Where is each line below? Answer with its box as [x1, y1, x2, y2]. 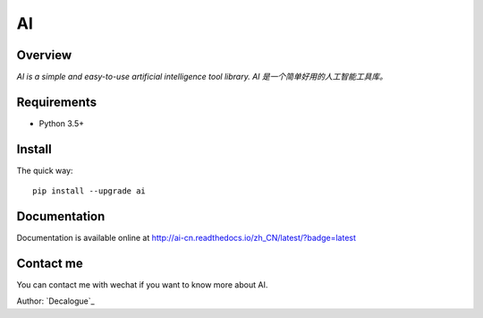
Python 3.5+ [38, 117, 85, 129]
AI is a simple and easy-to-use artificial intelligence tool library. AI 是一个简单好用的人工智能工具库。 [16, 72, 388, 82]
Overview [16, 47, 72, 63]
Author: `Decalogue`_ [16, 296, 95, 306]
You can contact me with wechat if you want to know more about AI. [16, 279, 268, 290]
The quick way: [16, 165, 73, 176]
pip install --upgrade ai [32, 186, 147, 196]
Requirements [16, 94, 97, 109]
